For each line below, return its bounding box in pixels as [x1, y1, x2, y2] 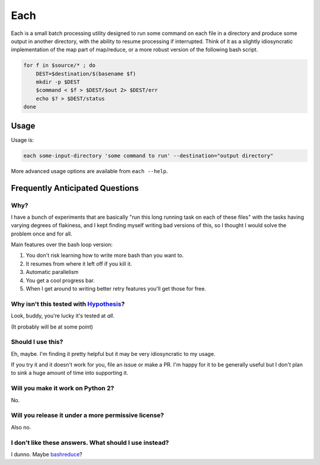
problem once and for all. [11, 230, 72, 237]
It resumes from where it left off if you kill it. [25, 260, 133, 267]
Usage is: [11, 136, 34, 144]
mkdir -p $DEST [36, 79, 80, 85]
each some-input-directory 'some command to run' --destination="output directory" [23, 152, 274, 159]
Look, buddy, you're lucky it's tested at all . [11, 312, 115, 320]
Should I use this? [11, 338, 63, 346]
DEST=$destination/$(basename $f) [36, 70, 136, 77]
